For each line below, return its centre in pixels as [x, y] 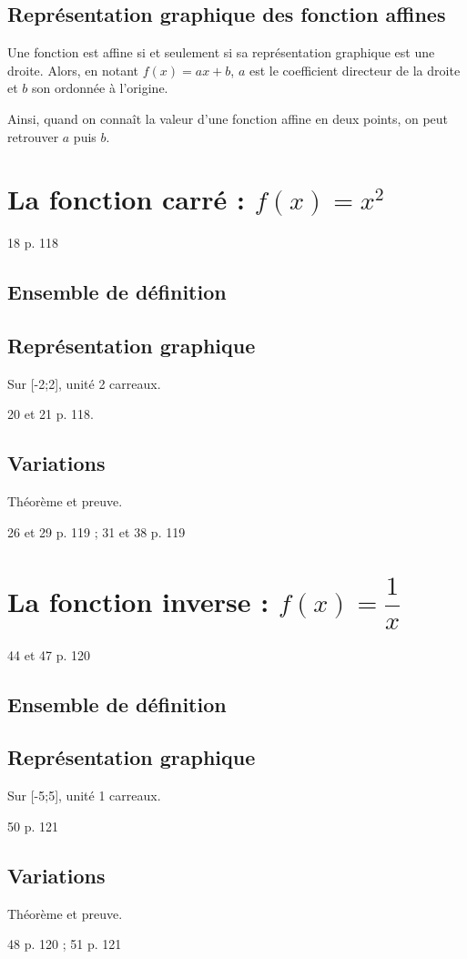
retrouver [33, 136]
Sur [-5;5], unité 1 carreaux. [84, 796]
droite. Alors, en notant [73, 70]
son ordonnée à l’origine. [100, 88]
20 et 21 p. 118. [51, 414]
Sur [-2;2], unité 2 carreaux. [84, 383]
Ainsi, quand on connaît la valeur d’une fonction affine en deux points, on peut [228, 118]
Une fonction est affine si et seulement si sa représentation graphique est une [221, 52]
